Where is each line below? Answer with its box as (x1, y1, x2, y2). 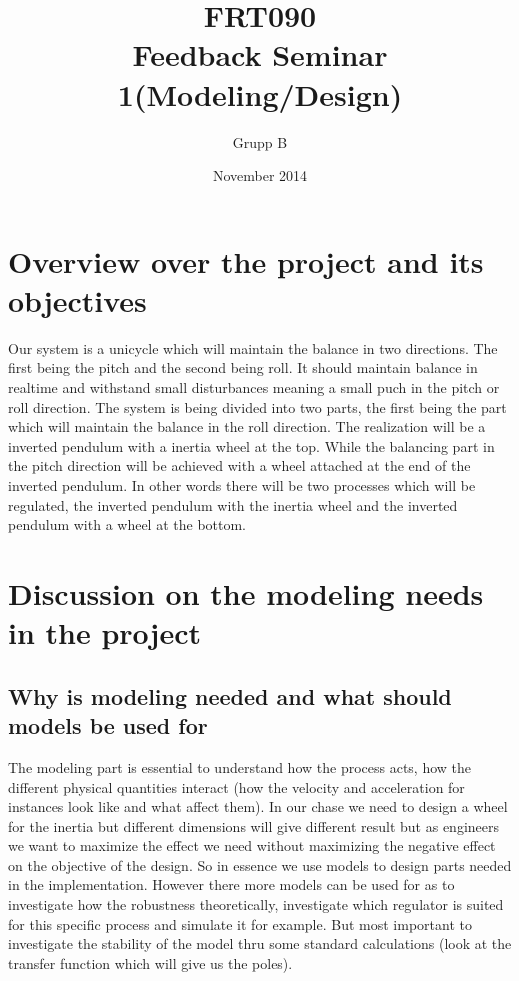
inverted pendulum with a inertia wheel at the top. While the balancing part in (8, 435, 495, 456)
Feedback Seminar (132, 34, 388, 75)
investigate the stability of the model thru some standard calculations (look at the (8, 933, 512, 954)
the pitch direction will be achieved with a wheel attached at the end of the (8, 455, 471, 476)
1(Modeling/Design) (117, 73, 403, 114)
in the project (8, 612, 202, 653)
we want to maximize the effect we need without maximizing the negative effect (8, 835, 496, 856)
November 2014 (212, 165, 308, 186)
